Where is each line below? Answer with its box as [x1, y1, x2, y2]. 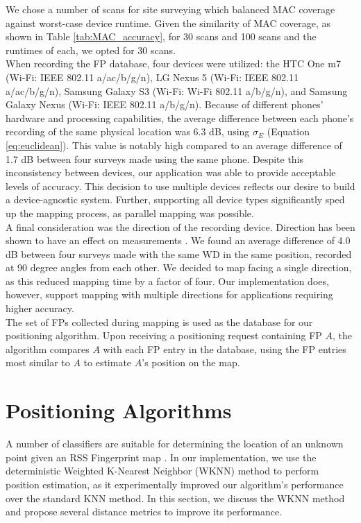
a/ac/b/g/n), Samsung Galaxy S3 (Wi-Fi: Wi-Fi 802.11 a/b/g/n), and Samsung [6, 83, 348, 98]
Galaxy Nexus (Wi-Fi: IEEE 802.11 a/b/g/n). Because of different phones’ [6, 97, 324, 112]
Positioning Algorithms [6, 396, 232, 425]
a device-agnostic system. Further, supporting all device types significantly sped [6, 192, 345, 207]
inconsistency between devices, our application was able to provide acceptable [6, 165, 336, 180]
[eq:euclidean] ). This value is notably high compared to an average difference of [6, 137, 342, 152]
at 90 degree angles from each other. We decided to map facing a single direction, [6, 260, 352, 275]
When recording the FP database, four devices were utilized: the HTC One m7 [6, 56, 341, 71]
